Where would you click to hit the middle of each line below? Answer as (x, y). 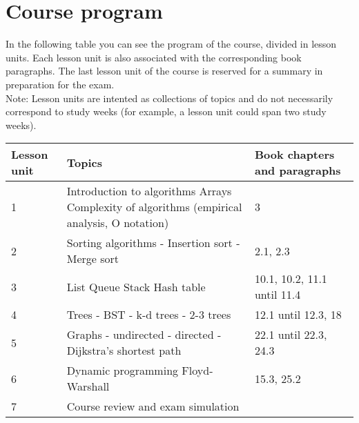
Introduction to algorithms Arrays (149, 191)
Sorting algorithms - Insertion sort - (153, 243)
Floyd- (197, 371)
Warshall (88, 386)
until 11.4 (278, 295)
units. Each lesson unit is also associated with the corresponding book (154, 57)
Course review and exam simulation (153, 406)
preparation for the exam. (60, 84)
